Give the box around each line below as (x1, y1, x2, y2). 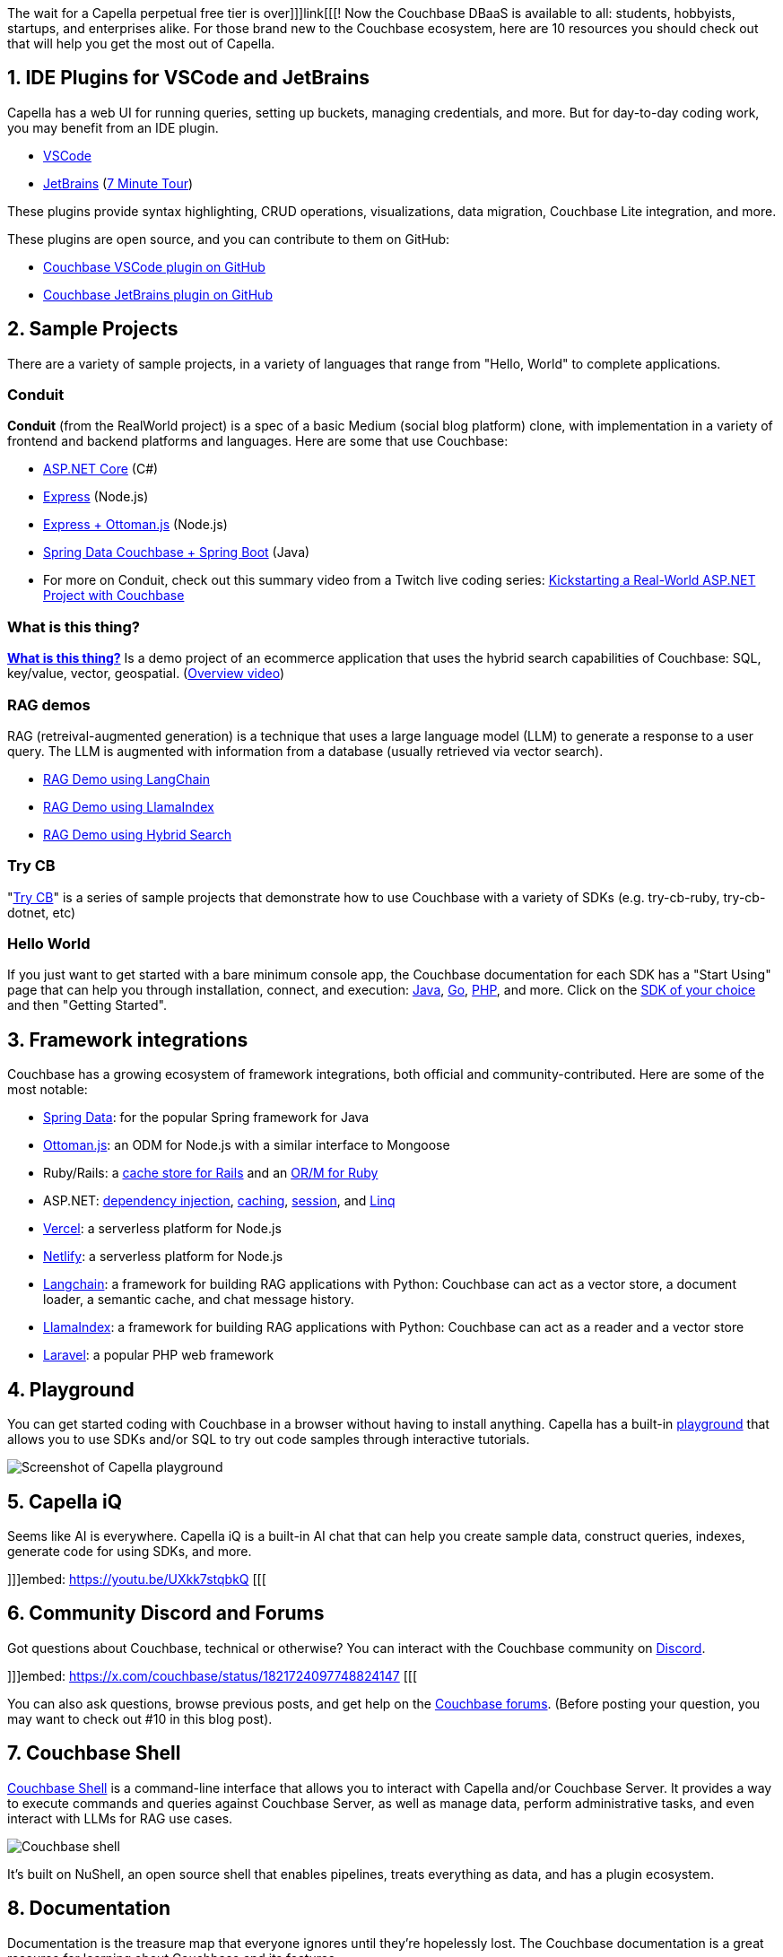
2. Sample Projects (7, 317, 178, 341)
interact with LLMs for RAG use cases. (7, 1810, 233, 1826)
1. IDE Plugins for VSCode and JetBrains (7, 66, 370, 90)
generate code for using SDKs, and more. (7, 1543, 252, 1559)
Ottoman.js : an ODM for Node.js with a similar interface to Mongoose (43, 1137, 450, 1153)
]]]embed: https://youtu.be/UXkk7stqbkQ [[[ (7, 1570, 266, 1587)
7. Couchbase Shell (7, 1742, 181, 1765)
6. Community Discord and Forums (7, 1602, 325, 1625)
